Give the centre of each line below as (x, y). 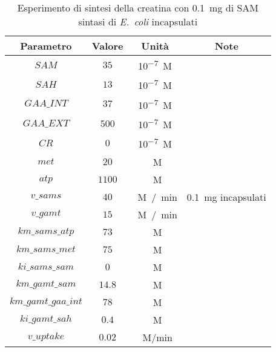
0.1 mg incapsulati (226, 197)
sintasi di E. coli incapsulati (138, 21)
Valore (107, 46)
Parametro (46, 46)
